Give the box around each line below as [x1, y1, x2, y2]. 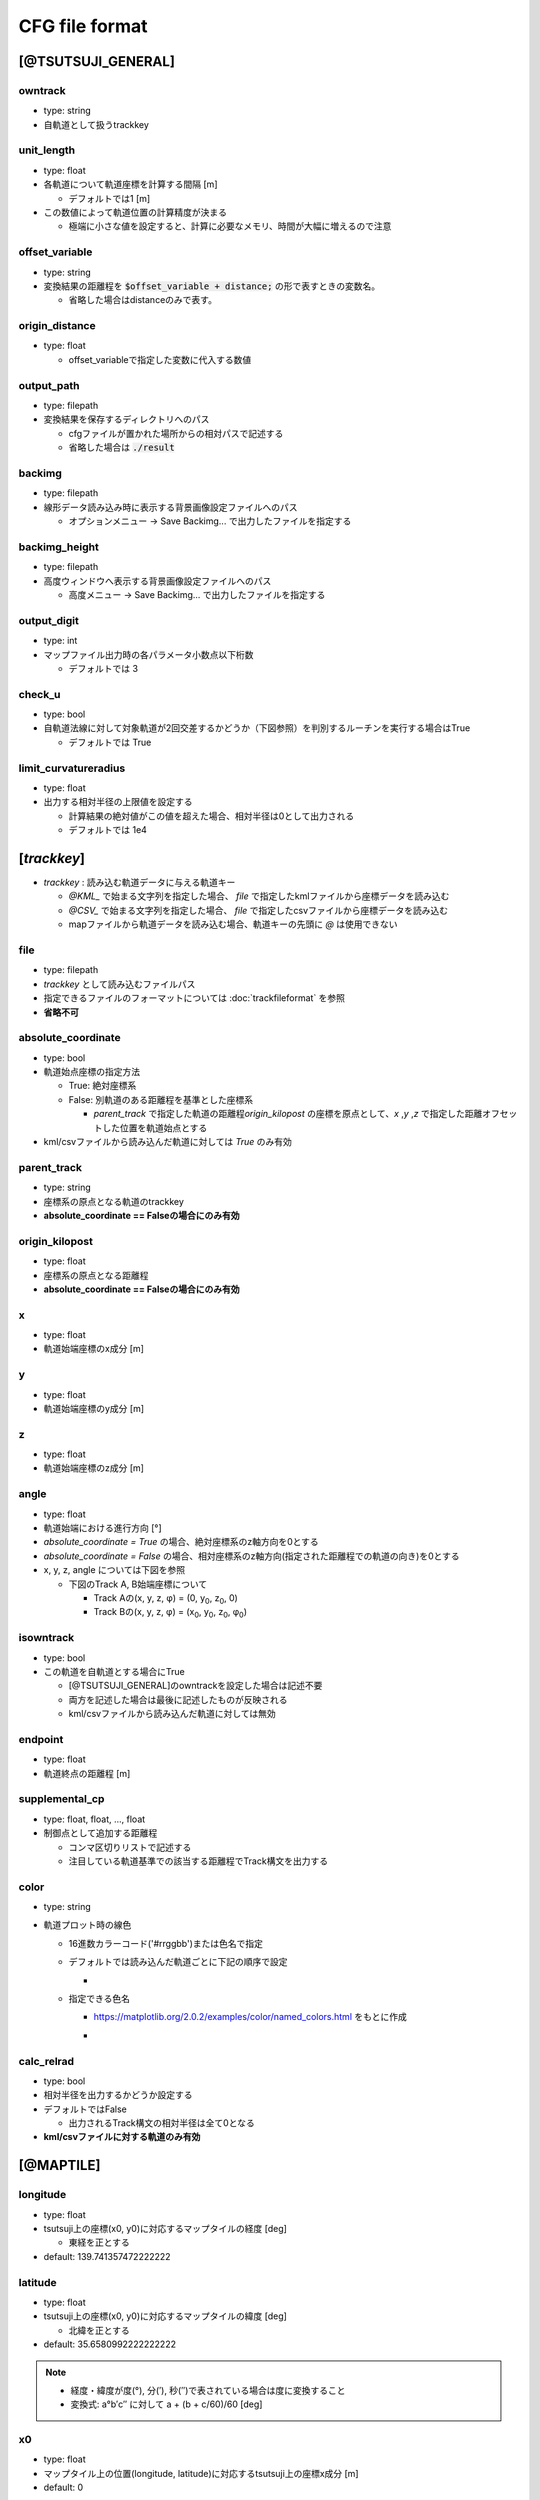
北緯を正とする [68, 2324, 130, 2336]
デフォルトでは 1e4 [68, 824, 147, 836]
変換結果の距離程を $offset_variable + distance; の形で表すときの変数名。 [43, 280, 380, 292]
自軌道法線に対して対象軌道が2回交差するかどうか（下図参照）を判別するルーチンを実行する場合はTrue [43, 722, 471, 734]
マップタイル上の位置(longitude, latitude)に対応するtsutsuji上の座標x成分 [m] [43, 2467, 359, 2479]
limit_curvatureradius [18, 761, 126, 775]
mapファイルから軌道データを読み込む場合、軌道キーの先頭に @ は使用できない [68, 918, 399, 930]
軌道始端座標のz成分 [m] [43, 1462, 145, 1474]
